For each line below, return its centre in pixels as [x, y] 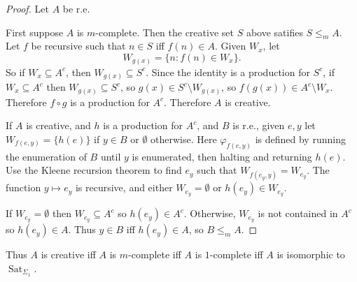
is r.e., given [259, 125]
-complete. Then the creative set [164, 32]
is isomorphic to [311, 254]
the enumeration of [46, 156]
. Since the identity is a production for [228, 72]
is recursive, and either [124, 187]
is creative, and [58, 125]
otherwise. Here [184, 139]
